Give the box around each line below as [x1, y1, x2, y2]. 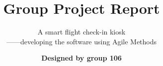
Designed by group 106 [41, 53, 122, 63]
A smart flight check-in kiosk [37, 27, 126, 37]
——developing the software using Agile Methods [6, 36, 157, 46]
